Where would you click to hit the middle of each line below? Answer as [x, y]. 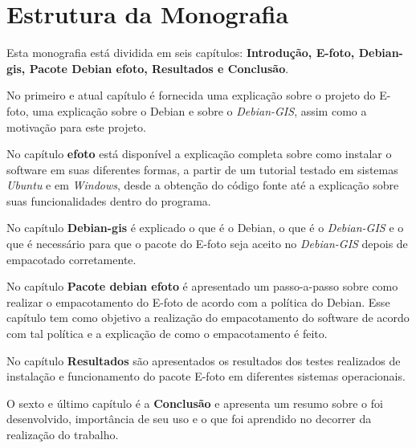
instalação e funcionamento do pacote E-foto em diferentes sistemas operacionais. [206, 376]
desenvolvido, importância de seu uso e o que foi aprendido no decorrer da [189, 419]
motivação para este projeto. [76, 126]
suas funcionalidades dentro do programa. [109, 200]
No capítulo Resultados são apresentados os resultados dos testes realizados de [204, 360]
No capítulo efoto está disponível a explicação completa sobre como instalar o [199, 154]
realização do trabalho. [63, 434]
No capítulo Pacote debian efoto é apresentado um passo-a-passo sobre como [202, 286]
